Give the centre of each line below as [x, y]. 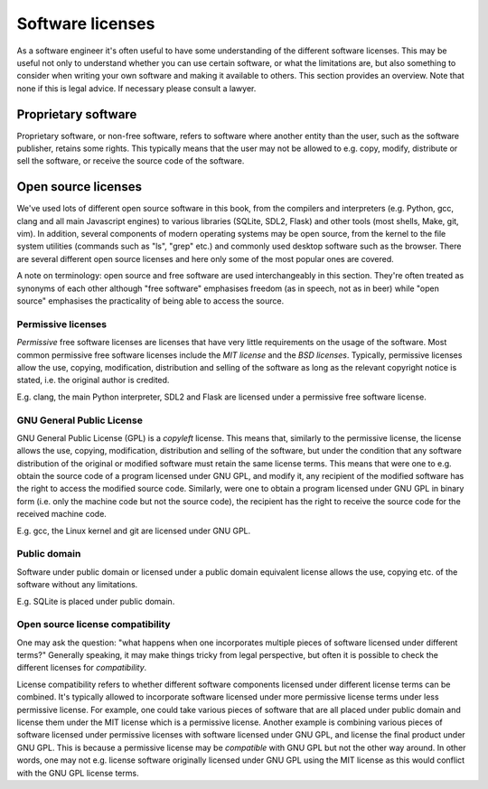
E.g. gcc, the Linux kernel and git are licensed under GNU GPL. [134, 531]
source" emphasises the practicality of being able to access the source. [150, 301]
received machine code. [62, 514]
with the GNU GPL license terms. [78, 773]
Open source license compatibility [94, 625]
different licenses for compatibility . [82, 668]
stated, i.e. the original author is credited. [93, 380]
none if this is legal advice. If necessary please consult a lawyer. [136, 88]
